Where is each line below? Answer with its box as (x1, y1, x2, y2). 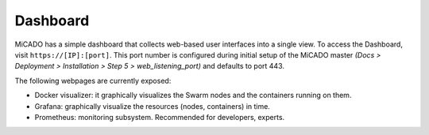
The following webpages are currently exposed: (14, 76, 172, 85)
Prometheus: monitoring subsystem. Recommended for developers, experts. (34, 112, 285, 122)
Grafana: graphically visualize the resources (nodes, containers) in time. (34, 101, 270, 111)
